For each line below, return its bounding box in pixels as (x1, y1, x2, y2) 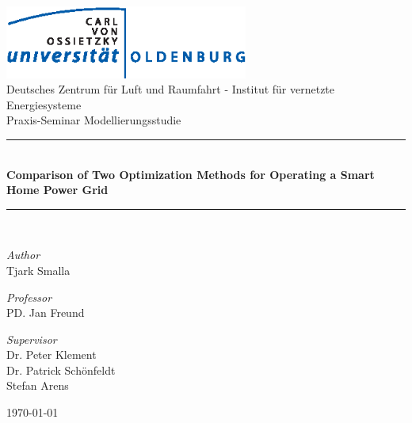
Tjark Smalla (6, 261, 71, 278)
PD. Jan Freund (6, 304, 85, 321)
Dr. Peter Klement (6, 346, 97, 363)
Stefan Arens (6, 377, 69, 394)
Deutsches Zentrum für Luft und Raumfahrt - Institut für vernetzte (6, 81, 335, 97)
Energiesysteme (6, 96, 82, 112)
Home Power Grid (6, 181, 109, 198)
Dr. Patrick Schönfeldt (6, 361, 116, 378)
